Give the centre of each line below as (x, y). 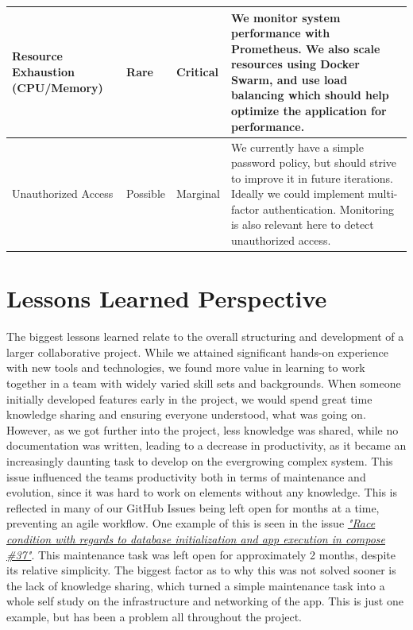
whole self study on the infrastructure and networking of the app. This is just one (205, 601)
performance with (280, 33)
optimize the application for (309, 111)
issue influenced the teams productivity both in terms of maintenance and (186, 476)
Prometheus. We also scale (305, 48)
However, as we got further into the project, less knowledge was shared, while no (203, 429)
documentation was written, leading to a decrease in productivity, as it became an (206, 445)
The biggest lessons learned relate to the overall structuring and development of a (205, 336)
